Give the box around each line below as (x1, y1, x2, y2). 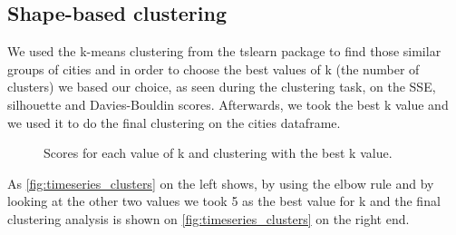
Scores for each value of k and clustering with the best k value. (44, 143, 393, 162)
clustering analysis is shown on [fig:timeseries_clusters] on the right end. (7, 209, 410, 228)
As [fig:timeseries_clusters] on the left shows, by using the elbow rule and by (7, 173, 434, 192)
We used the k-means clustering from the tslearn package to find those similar (7, 42, 441, 61)
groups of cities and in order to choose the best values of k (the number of (7, 59, 420, 78)
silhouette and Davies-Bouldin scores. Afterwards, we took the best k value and (7, 94, 449, 113)
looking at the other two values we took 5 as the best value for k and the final (7, 191, 441, 211)
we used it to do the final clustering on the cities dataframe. (7, 113, 341, 132)
